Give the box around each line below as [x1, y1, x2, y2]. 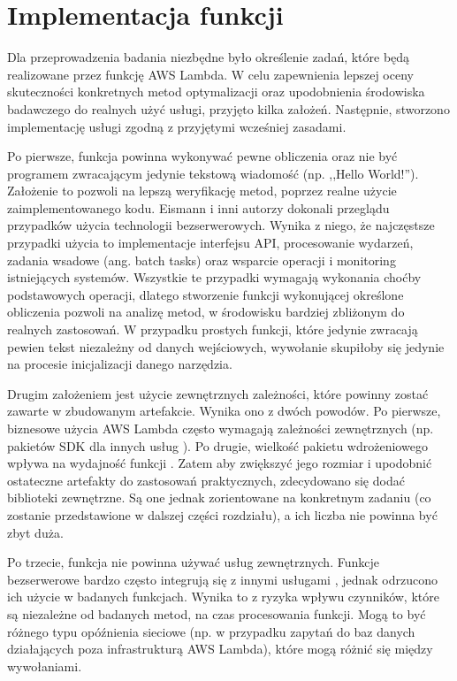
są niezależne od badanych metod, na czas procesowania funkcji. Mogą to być [7, 604, 426, 623]
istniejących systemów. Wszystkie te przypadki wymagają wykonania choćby [7, 268, 422, 287]
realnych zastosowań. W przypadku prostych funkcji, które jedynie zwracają [7, 320, 418, 339]
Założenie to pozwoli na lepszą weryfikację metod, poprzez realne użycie [7, 181, 397, 200]
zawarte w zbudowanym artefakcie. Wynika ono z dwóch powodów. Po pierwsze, [7, 402, 441, 420]
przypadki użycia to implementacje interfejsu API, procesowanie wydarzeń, [7, 233, 414, 252]
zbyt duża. [7, 523, 64, 541]
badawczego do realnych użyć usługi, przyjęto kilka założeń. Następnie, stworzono [7, 99, 450, 118]
